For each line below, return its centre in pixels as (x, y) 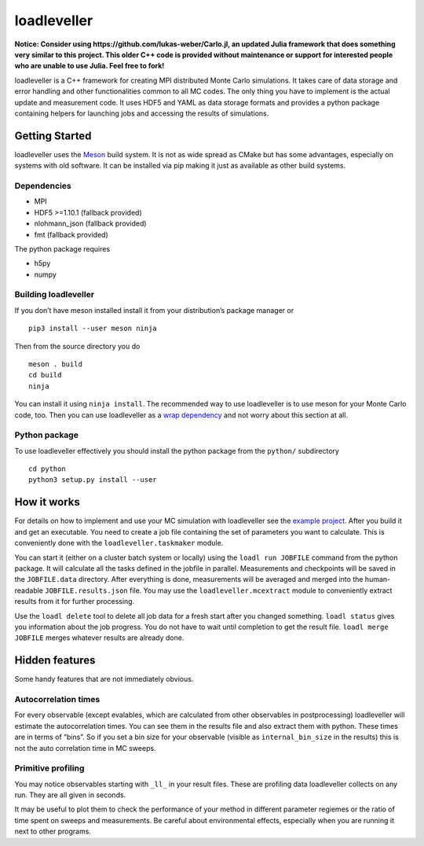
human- (378, 579)
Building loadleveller (54, 295)
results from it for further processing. (75, 601)
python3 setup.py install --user (93, 480)
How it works (47, 502)
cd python (47, 469)
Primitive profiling (49, 768)
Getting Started (53, 136)
